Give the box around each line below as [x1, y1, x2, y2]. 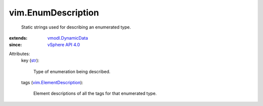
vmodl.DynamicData [47, 35, 88, 41]
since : [9, 42, 22, 48]
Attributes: [9, 51, 30, 57]
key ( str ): [21, 58, 39, 63]
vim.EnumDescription [9, 7, 99, 18]
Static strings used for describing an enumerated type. [21, 24, 131, 30]
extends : [9, 35, 28, 41]
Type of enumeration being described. [33, 68, 111, 75]
